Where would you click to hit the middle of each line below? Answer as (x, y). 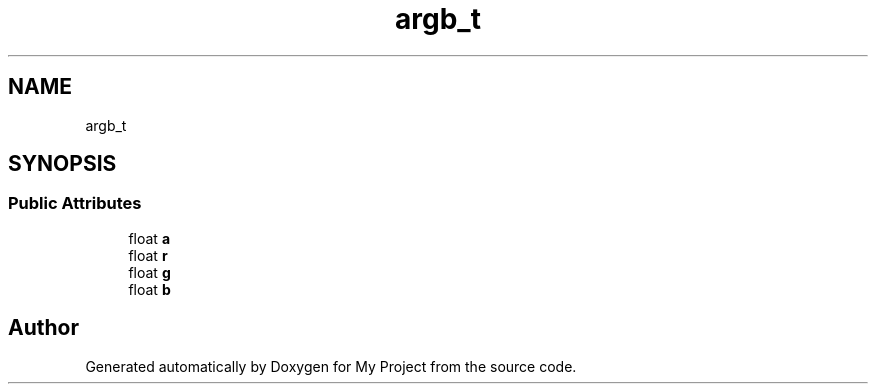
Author (43, 328)
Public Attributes (75, 203)
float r (148, 255)
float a (149, 238)
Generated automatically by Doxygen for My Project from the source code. (331, 366)
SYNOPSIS (62, 164)
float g (149, 272)
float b (149, 289)
